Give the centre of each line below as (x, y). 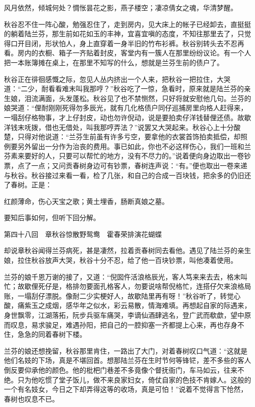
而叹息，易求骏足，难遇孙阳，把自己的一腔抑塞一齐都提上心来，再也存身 (121, 324)
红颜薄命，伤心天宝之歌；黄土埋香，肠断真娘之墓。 (86, 201)
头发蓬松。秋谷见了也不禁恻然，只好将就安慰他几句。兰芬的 (155, 98)
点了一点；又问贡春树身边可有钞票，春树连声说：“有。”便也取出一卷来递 (132, 165)
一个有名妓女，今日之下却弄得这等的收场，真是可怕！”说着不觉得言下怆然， (126, 389)
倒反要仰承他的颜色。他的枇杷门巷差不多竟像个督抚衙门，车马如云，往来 (121, 370)
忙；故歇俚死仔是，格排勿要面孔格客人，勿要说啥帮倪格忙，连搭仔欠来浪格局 (127, 286)
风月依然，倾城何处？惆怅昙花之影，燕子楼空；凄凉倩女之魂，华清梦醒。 (121, 7)
